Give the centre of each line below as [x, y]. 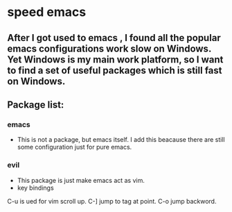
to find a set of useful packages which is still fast [115, 70]
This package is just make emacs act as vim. [81, 180]
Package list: [36, 105]
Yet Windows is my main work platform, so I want [115, 59]
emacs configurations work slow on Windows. [109, 48]
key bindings [35, 188]
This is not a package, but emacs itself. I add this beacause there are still [121, 140]
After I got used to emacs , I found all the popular [114, 38]
